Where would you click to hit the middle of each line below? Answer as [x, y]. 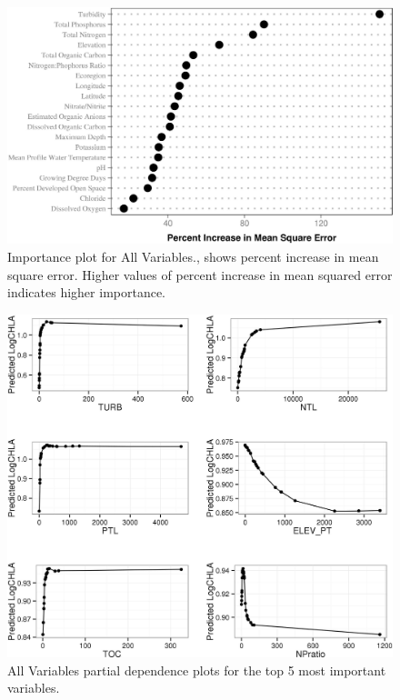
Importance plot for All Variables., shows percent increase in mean [193, 257]
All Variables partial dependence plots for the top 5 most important [197, 670]
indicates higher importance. [87, 292]
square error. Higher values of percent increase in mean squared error [200, 274]
